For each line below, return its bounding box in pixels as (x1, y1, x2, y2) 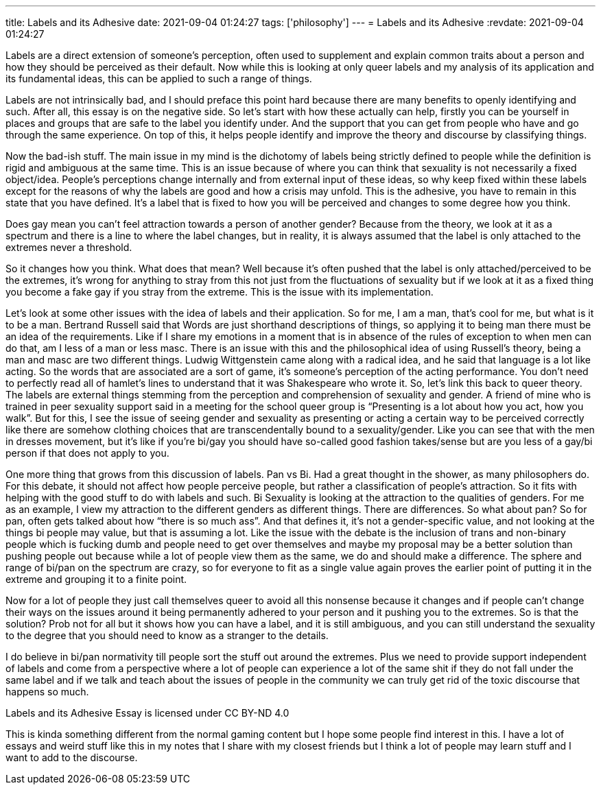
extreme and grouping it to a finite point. (5, 573, 187, 585)
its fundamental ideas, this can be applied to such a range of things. (5, 73, 312, 84)
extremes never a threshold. (5, 241, 132, 253)
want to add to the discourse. (5, 752, 138, 763)
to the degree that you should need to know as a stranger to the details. (5, 630, 329, 641)
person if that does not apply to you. (5, 447, 169, 459)
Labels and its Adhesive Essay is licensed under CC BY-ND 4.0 (5, 707, 290, 719)
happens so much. (5, 686, 89, 697)
